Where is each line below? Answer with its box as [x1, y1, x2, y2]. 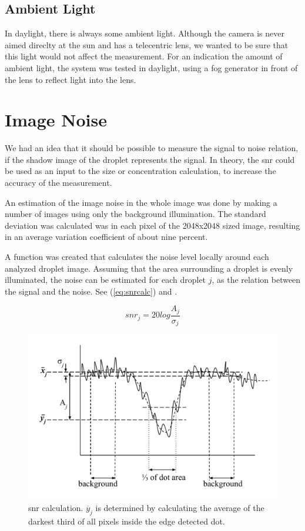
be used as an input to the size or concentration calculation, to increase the [5, 165, 276, 177]
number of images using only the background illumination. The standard [5, 208, 266, 220]
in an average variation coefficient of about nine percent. [5, 231, 208, 243]
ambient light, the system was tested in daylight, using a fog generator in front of [5, 61, 298, 74]
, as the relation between [212, 273, 301, 286]
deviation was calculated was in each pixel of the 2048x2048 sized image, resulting [5, 219, 300, 231]
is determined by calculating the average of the [95, 501, 264, 513]
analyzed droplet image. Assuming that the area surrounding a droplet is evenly [5, 262, 293, 274]
